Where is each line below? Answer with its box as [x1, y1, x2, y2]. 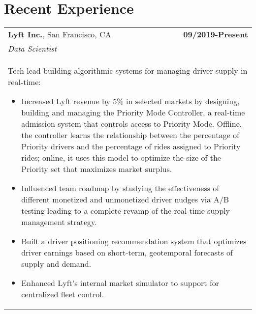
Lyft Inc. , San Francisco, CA [8, 29, 111, 40]
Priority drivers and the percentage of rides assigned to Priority [21, 141, 241, 152]
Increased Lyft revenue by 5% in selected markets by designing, [21, 95, 240, 107]
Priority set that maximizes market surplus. [21, 163, 172, 175]
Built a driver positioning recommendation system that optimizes [21, 235, 247, 247]
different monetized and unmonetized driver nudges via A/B [21, 194, 229, 205]
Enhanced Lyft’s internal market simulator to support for [21, 277, 220, 289]
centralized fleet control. [21, 288, 104, 300]
